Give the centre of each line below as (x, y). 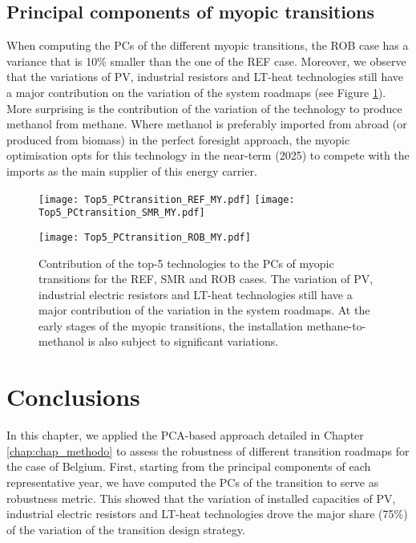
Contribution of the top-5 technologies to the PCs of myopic (186, 263)
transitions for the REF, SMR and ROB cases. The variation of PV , (206, 279)
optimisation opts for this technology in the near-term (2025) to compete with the (208, 155)
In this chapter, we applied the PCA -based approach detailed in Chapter (185, 435)
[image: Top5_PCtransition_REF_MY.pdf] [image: (167, 199)
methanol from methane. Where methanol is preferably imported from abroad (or (207, 124)
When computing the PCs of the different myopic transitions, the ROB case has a (208, 45)
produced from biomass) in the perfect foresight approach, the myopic (178, 139)
